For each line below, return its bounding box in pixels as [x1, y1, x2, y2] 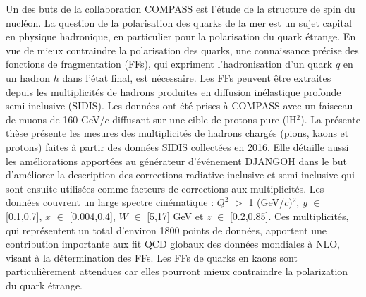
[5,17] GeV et [147, 208, 204, 223]
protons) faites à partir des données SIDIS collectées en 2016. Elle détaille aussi [6, 139, 349, 154]
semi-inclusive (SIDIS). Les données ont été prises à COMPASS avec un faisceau [6, 98, 353, 113]
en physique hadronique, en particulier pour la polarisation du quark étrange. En [6, 29, 356, 44]
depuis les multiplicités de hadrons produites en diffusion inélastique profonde [6, 84, 341, 99]
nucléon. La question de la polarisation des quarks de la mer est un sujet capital [6, 15, 352, 30]
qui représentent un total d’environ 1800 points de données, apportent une [6, 222, 327, 237]
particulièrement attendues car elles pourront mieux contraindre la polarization [6, 264, 348, 279]
